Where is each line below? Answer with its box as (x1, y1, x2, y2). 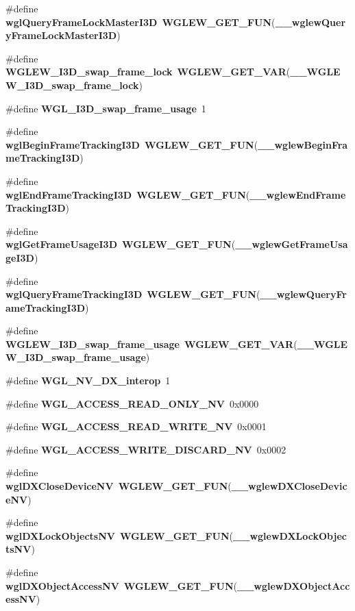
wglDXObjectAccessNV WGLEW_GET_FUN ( (5, 578, 237, 593)
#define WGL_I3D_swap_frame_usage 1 (5, 101, 206, 115)
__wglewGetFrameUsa (235, 237, 348, 251)
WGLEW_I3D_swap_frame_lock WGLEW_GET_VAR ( (5, 64, 291, 79)
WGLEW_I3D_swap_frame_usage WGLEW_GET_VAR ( (5, 336, 297, 351)
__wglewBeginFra (258, 137, 348, 151)
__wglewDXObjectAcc (236, 578, 350, 593)
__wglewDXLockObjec (233, 528, 347, 543)
